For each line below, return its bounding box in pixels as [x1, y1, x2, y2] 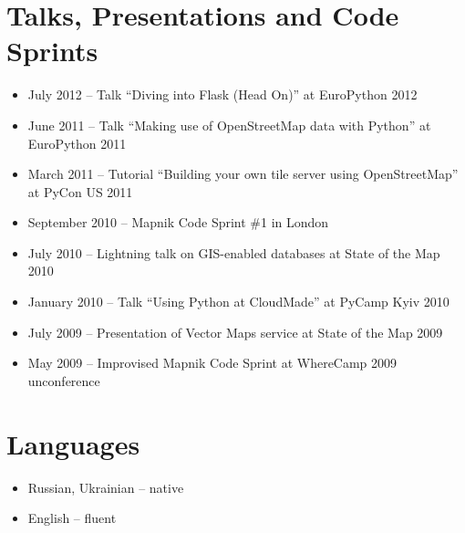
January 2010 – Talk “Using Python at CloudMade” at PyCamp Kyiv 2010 [27, 292, 449, 311]
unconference [27, 371, 100, 390]
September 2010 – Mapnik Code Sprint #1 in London [27, 213, 329, 232]
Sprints [6, 32, 98, 69]
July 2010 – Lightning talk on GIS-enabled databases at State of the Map [27, 243, 440, 262]
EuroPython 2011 [27, 133, 127, 152]
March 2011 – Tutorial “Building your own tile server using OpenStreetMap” [27, 164, 459, 183]
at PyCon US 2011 [27, 182, 133, 201]
